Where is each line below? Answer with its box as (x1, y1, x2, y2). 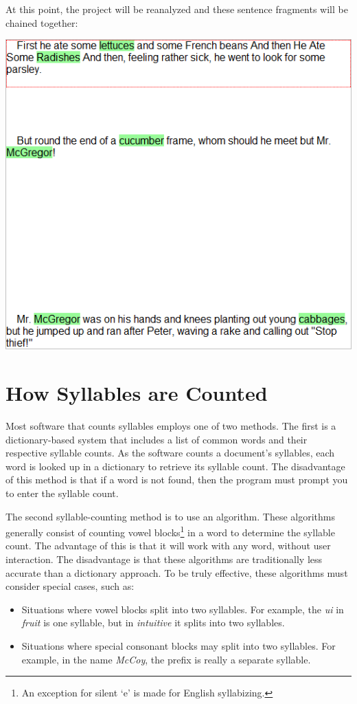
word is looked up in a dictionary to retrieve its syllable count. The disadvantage (5, 459, 345, 473)
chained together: (5, 15, 78, 30)
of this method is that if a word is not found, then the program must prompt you (5, 472, 348, 487)
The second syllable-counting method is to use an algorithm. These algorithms (5, 509, 336, 523)
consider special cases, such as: (5, 579, 135, 593)
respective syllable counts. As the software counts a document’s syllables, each (5, 445, 335, 460)
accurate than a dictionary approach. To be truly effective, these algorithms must (5, 565, 348, 580)
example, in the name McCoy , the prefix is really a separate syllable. (21, 652, 311, 666)
